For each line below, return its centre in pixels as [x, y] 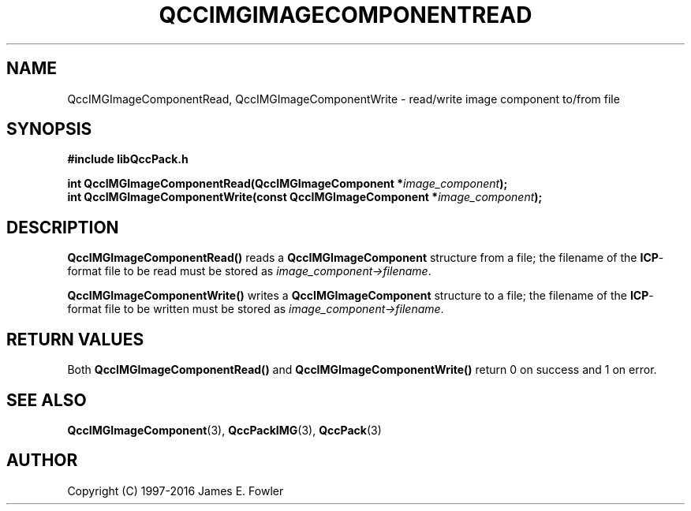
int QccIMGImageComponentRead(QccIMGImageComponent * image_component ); [288, 184]
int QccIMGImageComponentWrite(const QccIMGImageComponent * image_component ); [305, 197]
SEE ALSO [47, 400]
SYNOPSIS [49, 129]
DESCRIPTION [63, 227]
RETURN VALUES [75, 339]
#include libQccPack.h [128, 159]
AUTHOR [42, 461]
